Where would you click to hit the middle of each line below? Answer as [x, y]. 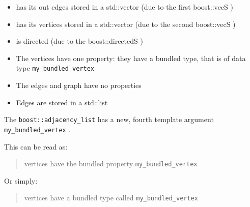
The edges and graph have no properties [79, 85]
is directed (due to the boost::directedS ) [79, 41]
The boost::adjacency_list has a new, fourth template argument [109, 119]
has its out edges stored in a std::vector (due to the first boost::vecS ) [124, 7]
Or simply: [21, 180]
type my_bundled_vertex [55, 68]
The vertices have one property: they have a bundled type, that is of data [131, 58]
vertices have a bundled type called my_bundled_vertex [111, 198]
